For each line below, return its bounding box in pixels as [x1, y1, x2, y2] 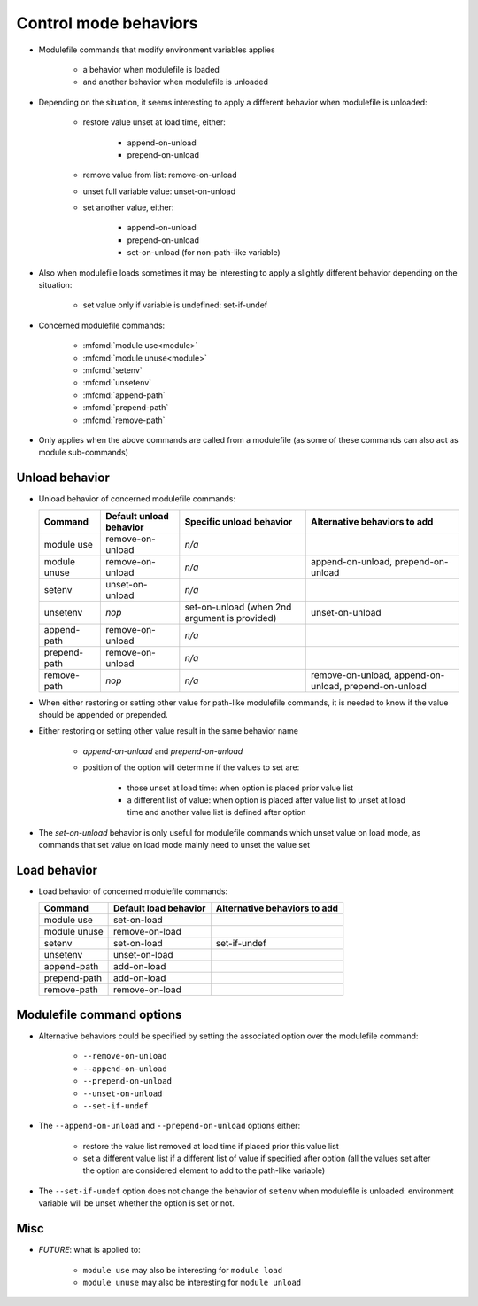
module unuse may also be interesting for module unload [82, 1277, 302, 1287]
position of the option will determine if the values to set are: [82, 762, 300, 773]
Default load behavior [112, 902, 206, 914]
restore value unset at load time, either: [82, 117, 226, 128]
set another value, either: [82, 202, 174, 213]
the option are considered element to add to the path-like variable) [82, 1165, 326, 1176]
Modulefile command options [16, 1007, 182, 1022]
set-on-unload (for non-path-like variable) [127, 247, 281, 258]
